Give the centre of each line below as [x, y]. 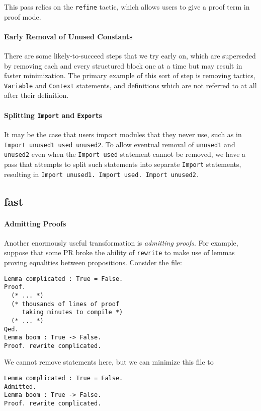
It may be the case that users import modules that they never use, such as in [123, 134]
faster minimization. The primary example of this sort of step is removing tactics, [130, 75]
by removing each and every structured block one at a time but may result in [123, 65]
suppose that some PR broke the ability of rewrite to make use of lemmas [119, 252]
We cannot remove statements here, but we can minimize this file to [109, 362]
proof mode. [23, 16]
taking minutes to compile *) [72, 312]
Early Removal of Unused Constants [68, 36]
